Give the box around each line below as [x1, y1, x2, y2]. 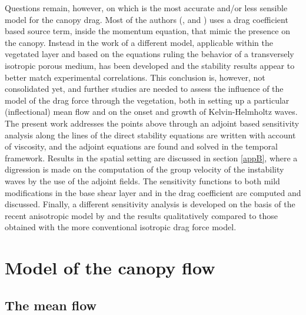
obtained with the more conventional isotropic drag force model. [5, 221, 237, 233]
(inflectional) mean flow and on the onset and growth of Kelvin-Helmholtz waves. [5, 105, 298, 118]
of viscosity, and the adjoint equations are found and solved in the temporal [5, 140, 278, 152]
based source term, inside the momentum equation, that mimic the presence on [5, 25, 290, 37]
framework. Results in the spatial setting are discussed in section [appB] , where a [5, 151, 298, 164]
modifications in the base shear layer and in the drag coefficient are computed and [5, 186, 301, 198]
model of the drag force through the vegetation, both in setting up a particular [5, 94, 290, 106]
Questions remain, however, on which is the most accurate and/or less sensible [5, 2, 288, 14]
